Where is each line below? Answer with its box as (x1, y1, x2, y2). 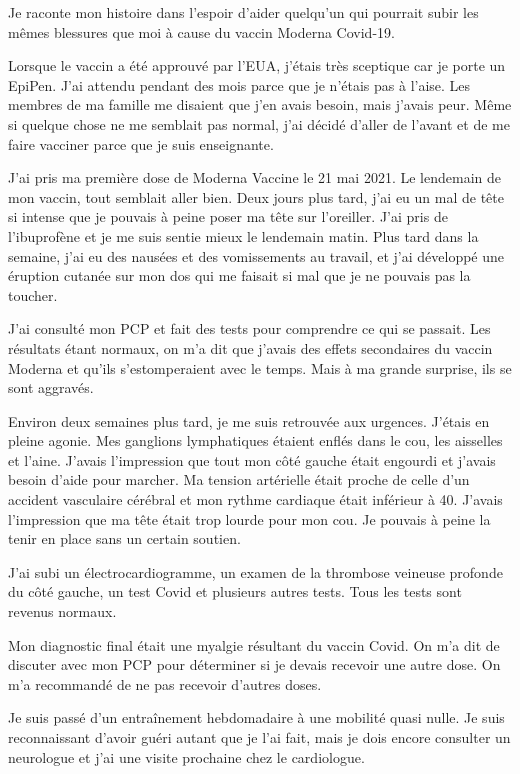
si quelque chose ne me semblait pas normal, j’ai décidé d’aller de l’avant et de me (8, 113, 510, 134)
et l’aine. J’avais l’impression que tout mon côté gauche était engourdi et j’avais (8, 449, 496, 470)
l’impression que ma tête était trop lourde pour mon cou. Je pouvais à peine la (8, 508, 491, 529)
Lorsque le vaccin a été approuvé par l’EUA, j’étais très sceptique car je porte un (8, 55, 506, 76)
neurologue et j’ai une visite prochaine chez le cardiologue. (8, 746, 365, 767)
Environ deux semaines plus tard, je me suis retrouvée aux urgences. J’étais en (8, 410, 490, 431)
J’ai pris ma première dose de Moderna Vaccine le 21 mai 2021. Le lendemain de (8, 167, 501, 188)
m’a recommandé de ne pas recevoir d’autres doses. (8, 673, 322, 694)
